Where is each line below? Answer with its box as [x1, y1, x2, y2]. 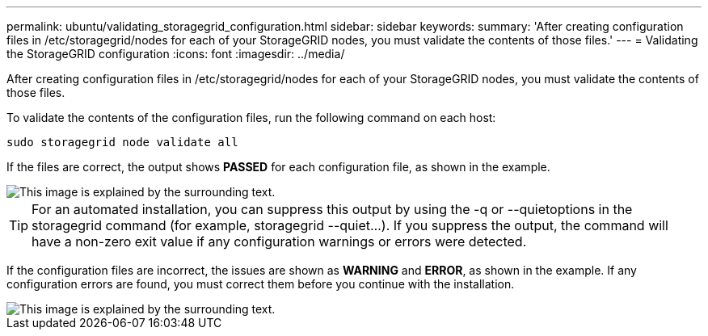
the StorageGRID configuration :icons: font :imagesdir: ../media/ [6, 47, 345, 61]
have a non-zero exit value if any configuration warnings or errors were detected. [32, 233, 527, 250]
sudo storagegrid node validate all [6, 136, 238, 149]
